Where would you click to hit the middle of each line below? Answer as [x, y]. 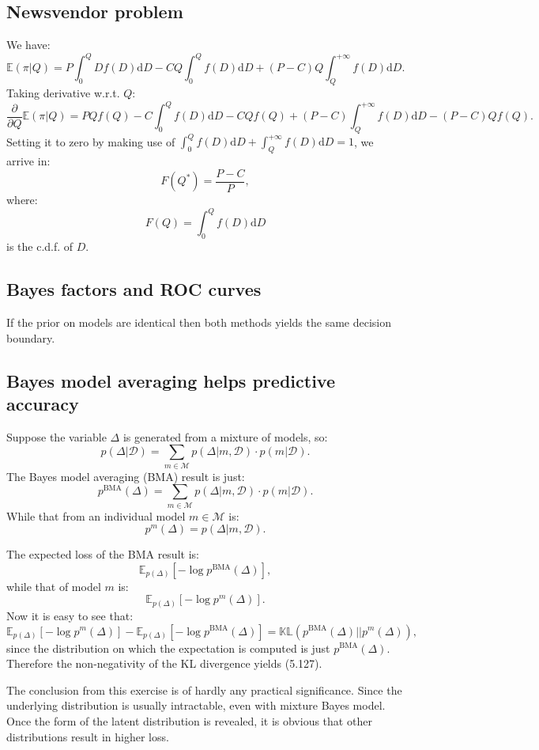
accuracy [43, 403]
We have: [28, 45]
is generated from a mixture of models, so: [225, 436]
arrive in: [28, 161]
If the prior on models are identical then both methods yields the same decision [199, 322]
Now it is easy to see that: [70, 615]
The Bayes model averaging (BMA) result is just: [126, 476]
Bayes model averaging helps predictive [171, 380]
